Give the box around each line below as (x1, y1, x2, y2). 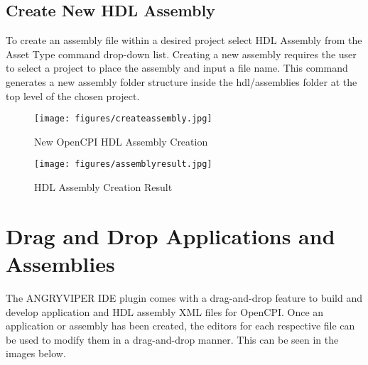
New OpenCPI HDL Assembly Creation (34, 134, 208, 148)
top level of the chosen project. (6, 88, 140, 103)
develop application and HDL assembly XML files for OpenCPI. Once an (6, 304, 324, 319)
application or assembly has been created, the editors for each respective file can (6, 318, 355, 333)
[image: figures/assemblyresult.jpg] (34, 159, 212, 170)
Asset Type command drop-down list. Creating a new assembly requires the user (6, 46, 357, 61)
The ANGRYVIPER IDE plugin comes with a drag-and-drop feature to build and (6, 290, 363, 305)
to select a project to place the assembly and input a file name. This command (6, 60, 348, 75)
